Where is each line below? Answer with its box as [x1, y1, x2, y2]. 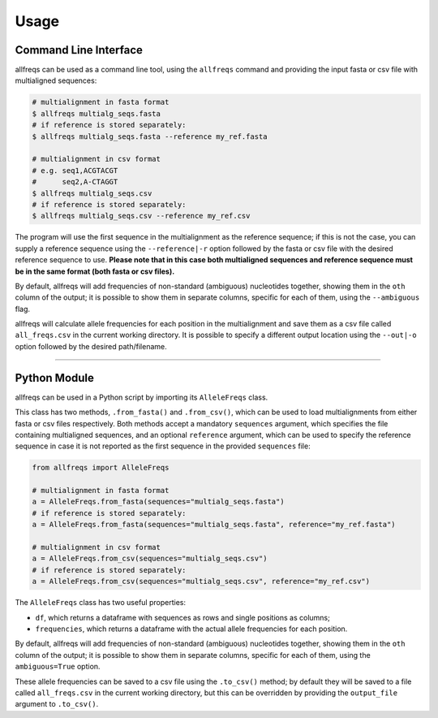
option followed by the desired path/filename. [15, 341, 167, 351]
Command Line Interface [15, 43, 144, 57]
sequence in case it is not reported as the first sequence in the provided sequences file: [15, 441, 311, 451]
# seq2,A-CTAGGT [32, 177, 118, 187]
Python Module [15, 370, 95, 385]
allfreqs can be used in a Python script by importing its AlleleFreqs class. [15, 392, 268, 402]
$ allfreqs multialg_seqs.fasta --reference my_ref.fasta [32, 132, 268, 141]
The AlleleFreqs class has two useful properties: [15, 598, 187, 608]
